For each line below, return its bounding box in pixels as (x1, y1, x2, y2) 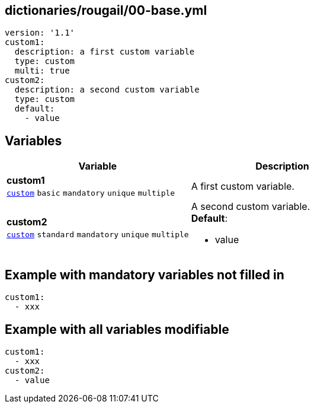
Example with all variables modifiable (5, 321, 229, 337)
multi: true (14, 66, 70, 76)
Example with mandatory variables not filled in (5, 267, 284, 282)
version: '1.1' (5, 28, 75, 38)
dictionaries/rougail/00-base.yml (5, 3, 207, 18)
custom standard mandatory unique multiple (7, 230, 189, 240)
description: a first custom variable (14, 47, 195, 57)
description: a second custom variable (14, 85, 200, 95)
